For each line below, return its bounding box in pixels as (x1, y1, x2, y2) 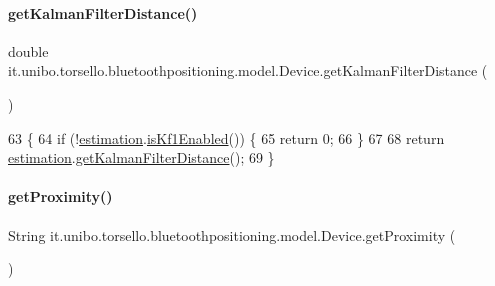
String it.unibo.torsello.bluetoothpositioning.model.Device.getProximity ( (8, 224, 456, 245)
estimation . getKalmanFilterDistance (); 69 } (8, 147, 275, 168)
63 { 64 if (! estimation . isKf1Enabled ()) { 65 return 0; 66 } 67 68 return (8, 127, 445, 148)
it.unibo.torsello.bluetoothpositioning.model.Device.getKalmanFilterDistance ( (8, 60, 488, 81)
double (8, 40, 49, 61)
